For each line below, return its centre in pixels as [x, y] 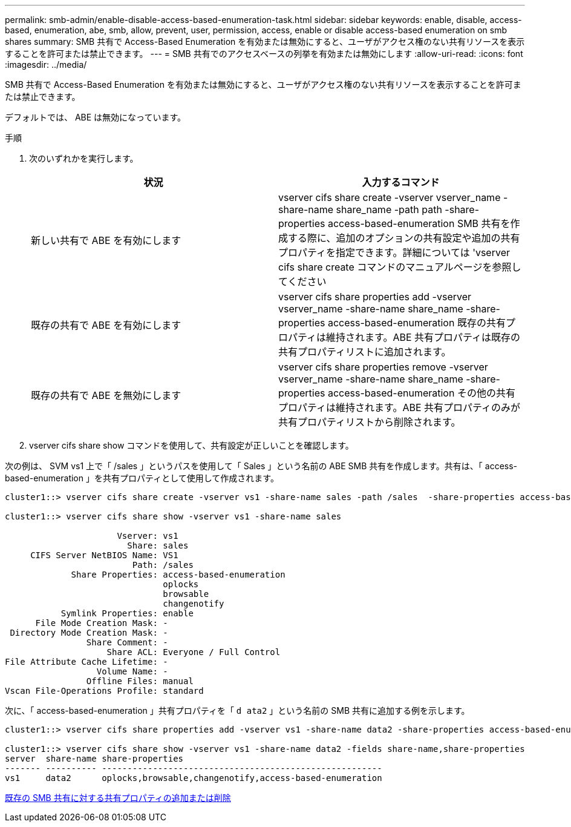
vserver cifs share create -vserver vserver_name [390, 197]
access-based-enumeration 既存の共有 [416, 323]
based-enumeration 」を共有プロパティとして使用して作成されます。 [142, 478]
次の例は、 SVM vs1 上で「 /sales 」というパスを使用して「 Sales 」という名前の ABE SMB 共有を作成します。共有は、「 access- [261, 466]
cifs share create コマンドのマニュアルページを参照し [400, 267]
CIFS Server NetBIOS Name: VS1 [104, 555]
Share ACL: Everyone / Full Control [194, 652]
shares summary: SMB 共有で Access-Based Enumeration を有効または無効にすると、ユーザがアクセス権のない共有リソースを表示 [265, 41]
